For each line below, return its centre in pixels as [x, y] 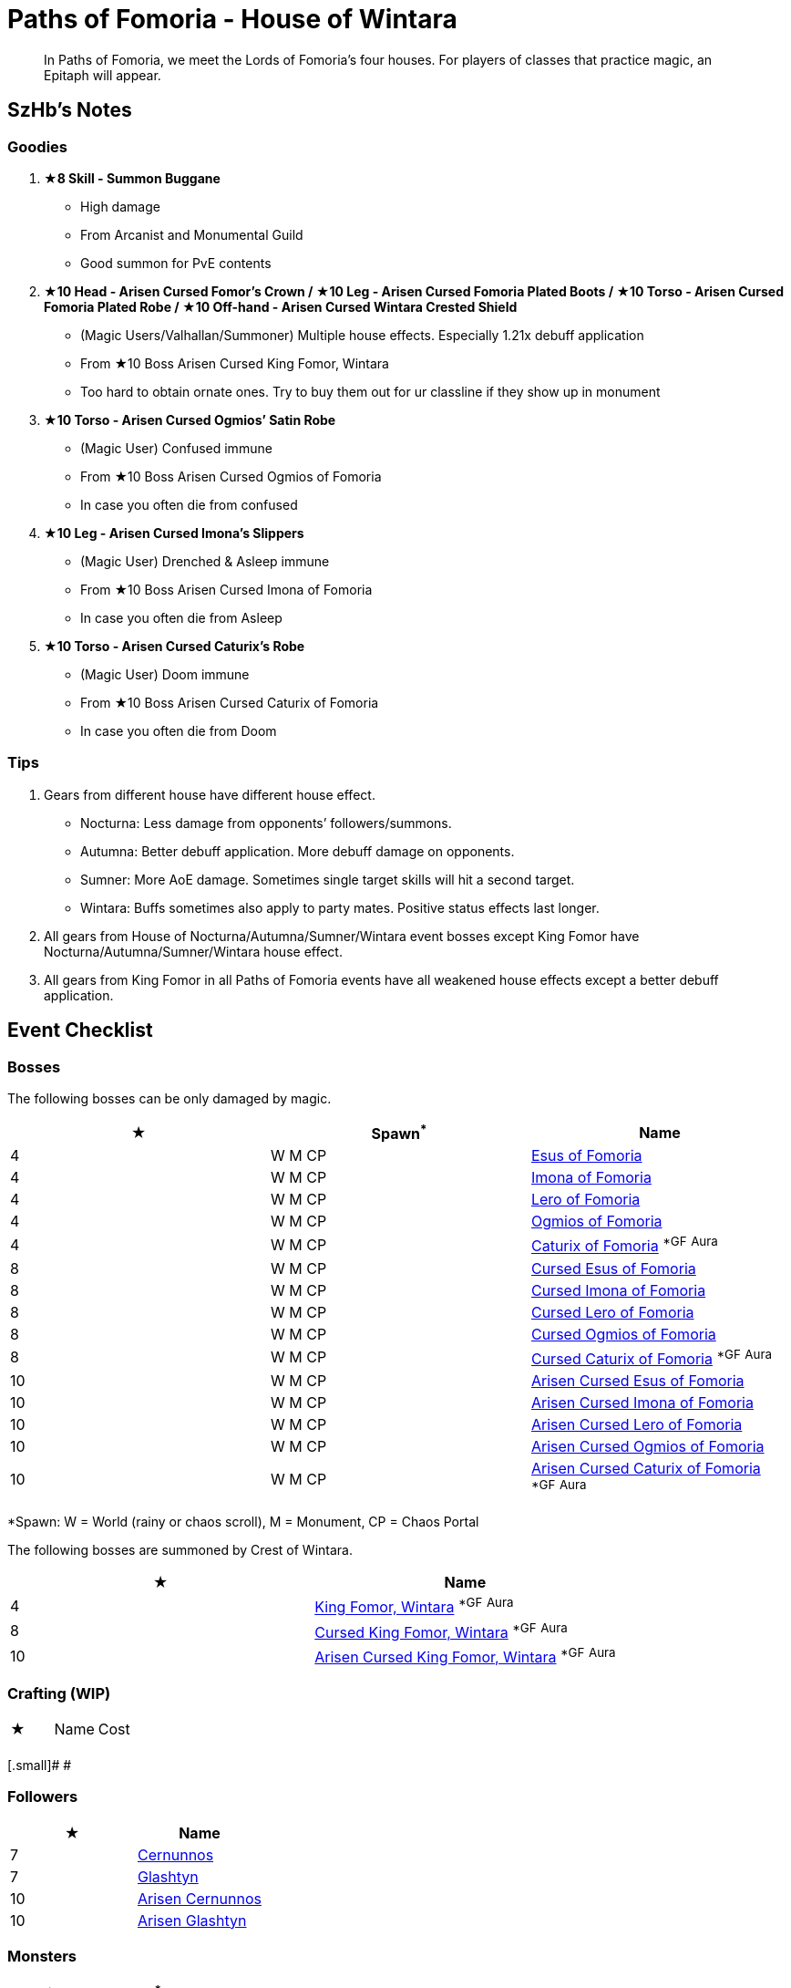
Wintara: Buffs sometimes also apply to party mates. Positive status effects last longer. [340, 907]
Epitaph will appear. [103, 75]
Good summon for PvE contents [176, 263]
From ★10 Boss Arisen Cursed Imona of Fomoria [226, 589]
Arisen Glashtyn [192, 1920]
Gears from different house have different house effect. [210, 794]
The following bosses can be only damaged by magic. [169, 1098]
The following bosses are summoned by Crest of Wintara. [180, 1550]
